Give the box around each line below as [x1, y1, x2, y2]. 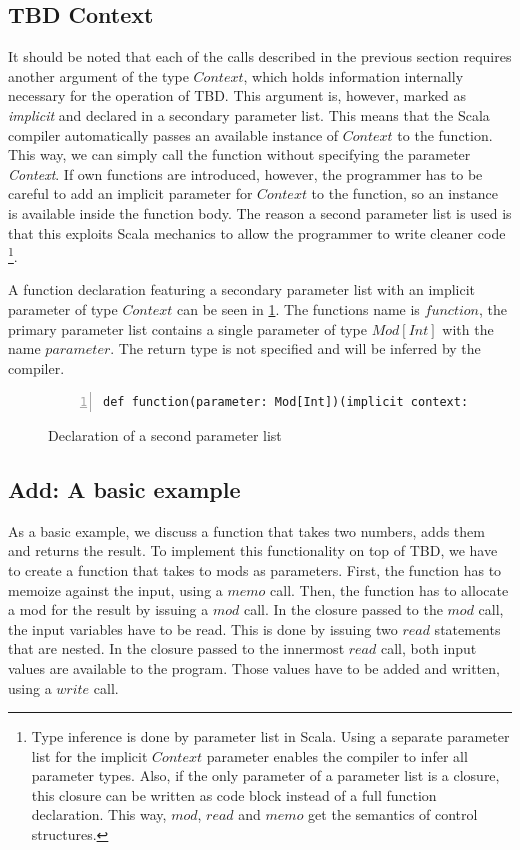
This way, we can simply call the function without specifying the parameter [8, 144, 471, 165]
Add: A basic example [8, 473, 241, 504]
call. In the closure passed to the [243, 599, 443, 620]
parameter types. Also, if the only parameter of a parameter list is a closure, [31, 765, 500, 786]
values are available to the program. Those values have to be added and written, [8, 657, 500, 678]
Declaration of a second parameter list [48, 424, 282, 445]
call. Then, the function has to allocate [270, 579, 509, 600]
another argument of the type [8, 65, 189, 86]
